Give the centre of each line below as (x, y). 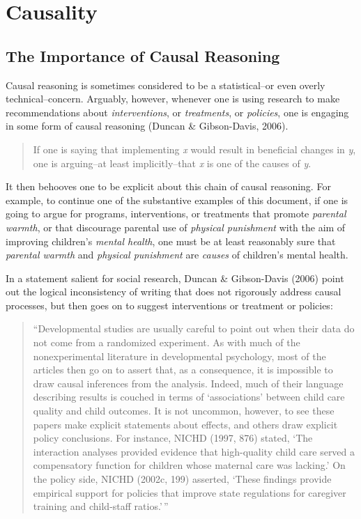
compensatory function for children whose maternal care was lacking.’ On (189, 465)
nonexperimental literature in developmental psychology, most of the (179, 356)
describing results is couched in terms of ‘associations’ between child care (189, 397)
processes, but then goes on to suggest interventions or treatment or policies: (169, 305)
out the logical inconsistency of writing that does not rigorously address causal (174, 292)
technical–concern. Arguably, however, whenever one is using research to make (173, 99)
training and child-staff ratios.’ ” (101, 506)
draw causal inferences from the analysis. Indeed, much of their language (188, 383)
